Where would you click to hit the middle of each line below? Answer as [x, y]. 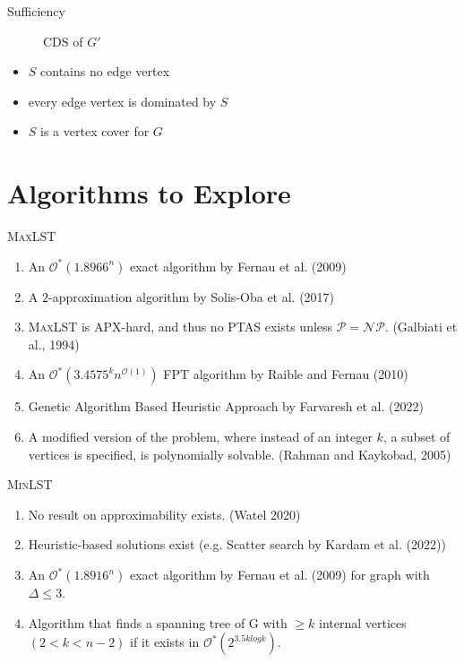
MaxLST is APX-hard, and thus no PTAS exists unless [180, 327]
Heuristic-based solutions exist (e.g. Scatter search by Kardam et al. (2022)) [237, 544]
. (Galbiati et [421, 327]
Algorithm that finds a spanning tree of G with [158, 622]
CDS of [63, 41]
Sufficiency [36, 11]
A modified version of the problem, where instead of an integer [200, 437]
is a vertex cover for [95, 131]
